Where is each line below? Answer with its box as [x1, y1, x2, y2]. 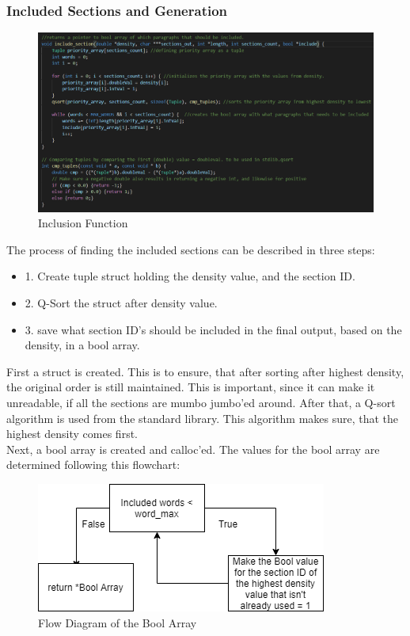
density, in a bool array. [25, 337, 140, 353]
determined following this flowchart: [6, 456, 180, 473]
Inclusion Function [38, 215, 128, 231]
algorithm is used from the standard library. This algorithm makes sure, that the [6, 409, 399, 426]
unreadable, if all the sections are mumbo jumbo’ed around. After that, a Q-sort [6, 394, 396, 411]
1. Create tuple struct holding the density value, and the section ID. [25, 268, 355, 284]
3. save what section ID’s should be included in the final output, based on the [25, 321, 402, 337]
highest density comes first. [6, 425, 138, 442]
